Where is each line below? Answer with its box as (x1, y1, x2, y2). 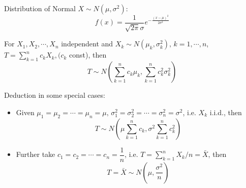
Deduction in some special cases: (4, 90, 105, 100)
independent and (61, 38, 113, 49)
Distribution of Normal (4, 3, 76, 13)
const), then (69, 49, 107, 60)
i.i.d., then (209, 106, 242, 117)
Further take (16, 149, 55, 159)
